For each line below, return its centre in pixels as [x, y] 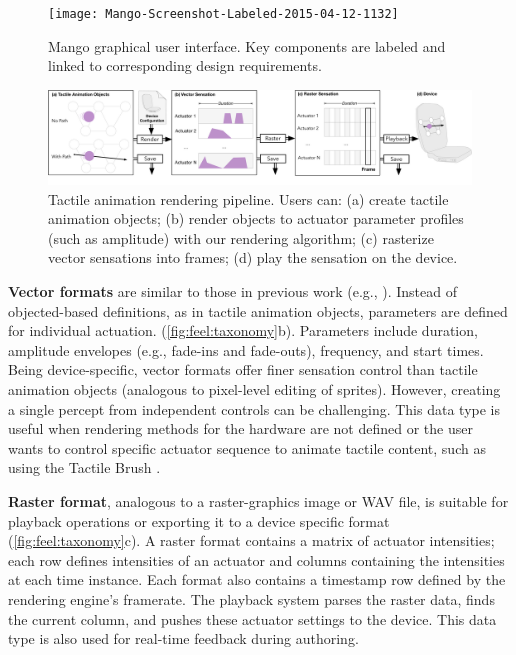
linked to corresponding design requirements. [185, 65]
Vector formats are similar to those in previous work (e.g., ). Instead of [232, 291]
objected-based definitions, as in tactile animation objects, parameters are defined [258, 310]
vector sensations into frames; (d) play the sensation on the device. [253, 257]
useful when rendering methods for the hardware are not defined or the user [240, 428]
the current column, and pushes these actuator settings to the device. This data [252, 618]
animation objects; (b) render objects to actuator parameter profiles [256, 218]
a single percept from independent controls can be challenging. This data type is [254, 408]
